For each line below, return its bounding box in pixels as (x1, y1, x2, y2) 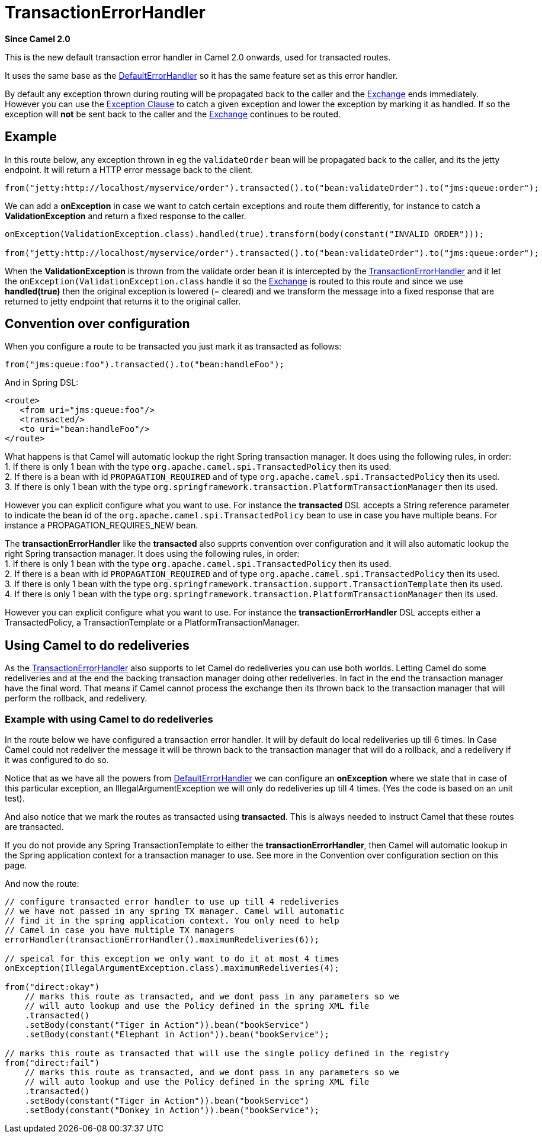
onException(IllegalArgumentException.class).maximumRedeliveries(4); (5, 963, 339, 973)
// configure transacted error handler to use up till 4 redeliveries (5, 897, 339, 907)
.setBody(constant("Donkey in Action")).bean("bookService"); (24, 1105, 320, 1115)
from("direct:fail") (5, 1058, 100, 1068)
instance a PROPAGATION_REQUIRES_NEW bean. (5, 520, 198, 531)
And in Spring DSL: (5, 377, 79, 388)
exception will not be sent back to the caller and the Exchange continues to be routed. (5, 108, 341, 119)
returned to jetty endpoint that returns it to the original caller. (5, 296, 241, 306)
